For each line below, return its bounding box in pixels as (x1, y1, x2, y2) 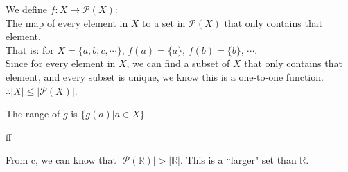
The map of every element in (6, 15, 128, 30)
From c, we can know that (6, 153, 117, 167)
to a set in (142, 15, 186, 30)
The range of (6, 106, 60, 121)
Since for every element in (6, 56, 116, 70)
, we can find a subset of (126, 56, 230, 70)
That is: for (6, 42, 54, 57)
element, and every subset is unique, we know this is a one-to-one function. (6, 69, 324, 84)
